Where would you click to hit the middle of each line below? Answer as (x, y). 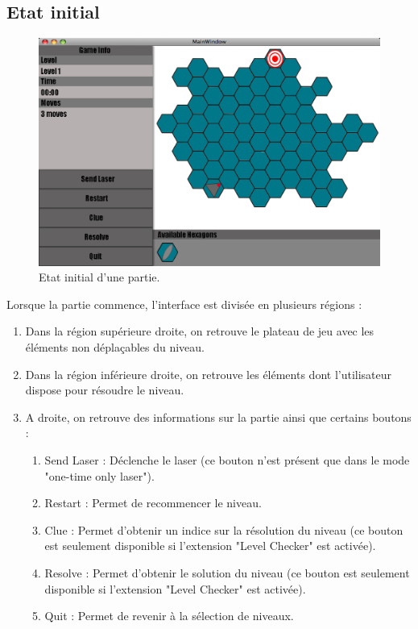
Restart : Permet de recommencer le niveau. (153, 503)
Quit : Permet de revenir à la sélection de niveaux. (169, 616)
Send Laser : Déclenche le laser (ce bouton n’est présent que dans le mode (227, 459)
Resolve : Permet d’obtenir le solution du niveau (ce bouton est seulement (227, 572)
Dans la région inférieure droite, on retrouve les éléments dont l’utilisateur (209, 374)
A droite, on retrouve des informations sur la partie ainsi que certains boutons (218, 417)
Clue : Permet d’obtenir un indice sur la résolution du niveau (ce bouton (224, 529)
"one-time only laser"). (99, 475)
